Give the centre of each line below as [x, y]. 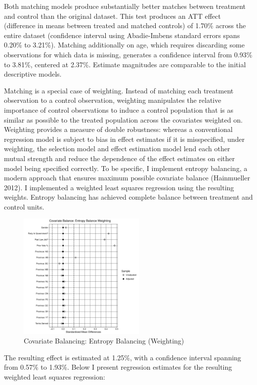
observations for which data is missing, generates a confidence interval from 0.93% [128, 54]
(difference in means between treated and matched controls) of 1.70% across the [125, 25]
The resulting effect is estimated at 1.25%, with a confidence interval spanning [123, 357]
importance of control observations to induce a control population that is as [119, 109]
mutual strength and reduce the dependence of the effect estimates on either [119, 158]
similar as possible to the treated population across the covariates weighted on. [123, 119]
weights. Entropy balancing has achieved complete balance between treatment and [128, 197]
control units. [24, 206]
